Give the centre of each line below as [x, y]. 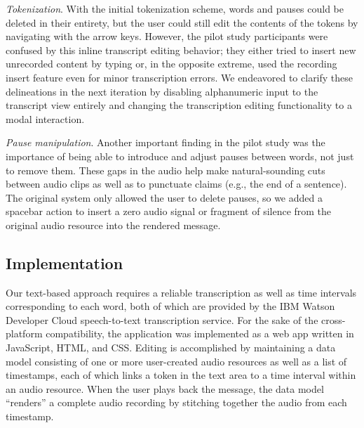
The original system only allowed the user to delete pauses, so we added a [164, 197]
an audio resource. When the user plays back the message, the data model [165, 388]
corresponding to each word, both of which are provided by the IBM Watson [170, 306]
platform [24, 333]
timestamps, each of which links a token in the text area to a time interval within [181, 375]
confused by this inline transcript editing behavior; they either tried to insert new [181, 50]
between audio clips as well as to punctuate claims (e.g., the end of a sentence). [176, 184]
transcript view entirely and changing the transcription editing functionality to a [179, 105]
